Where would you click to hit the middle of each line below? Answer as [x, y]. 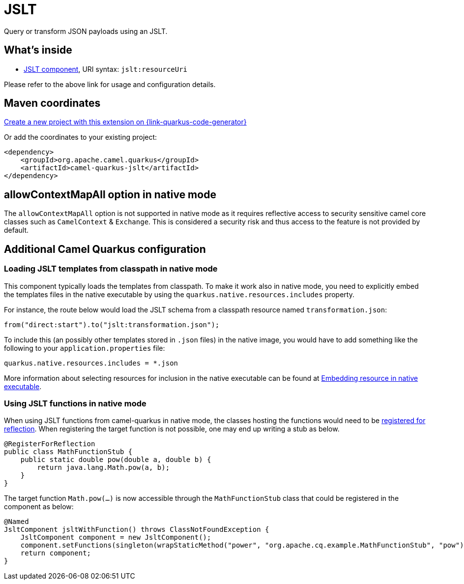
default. [16, 230]
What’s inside [38, 50]
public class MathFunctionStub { [68, 452]
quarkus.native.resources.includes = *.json [91, 363]
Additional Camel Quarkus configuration [105, 249]
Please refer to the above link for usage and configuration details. [110, 84]
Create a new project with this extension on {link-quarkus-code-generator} [125, 122]
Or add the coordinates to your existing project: [81, 137]
